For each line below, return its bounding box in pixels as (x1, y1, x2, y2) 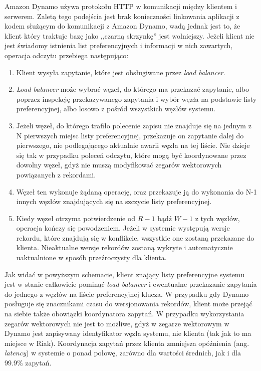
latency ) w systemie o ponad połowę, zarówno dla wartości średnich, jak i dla (5, 347, 241, 358)
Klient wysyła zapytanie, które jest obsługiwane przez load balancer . (16, 67, 225, 77)
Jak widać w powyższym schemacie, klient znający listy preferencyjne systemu (5, 269, 244, 279)
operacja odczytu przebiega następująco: (5, 50, 129, 60)
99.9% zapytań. (5, 357, 52, 367)
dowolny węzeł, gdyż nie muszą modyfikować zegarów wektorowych (16, 159, 222, 170)
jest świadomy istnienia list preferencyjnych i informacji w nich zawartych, (5, 40, 233, 51)
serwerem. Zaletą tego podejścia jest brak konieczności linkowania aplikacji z (5, 11, 239, 21)
